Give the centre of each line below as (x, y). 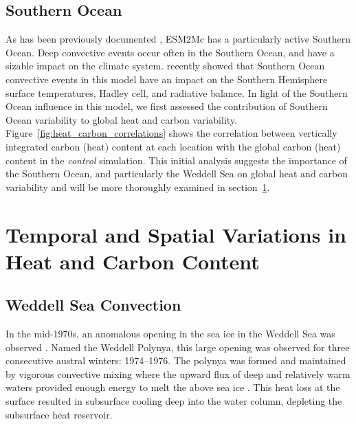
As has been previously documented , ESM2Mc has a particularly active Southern (178, 39)
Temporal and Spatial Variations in (176, 234)
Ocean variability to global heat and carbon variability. (121, 119)
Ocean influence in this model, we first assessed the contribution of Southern (167, 106)
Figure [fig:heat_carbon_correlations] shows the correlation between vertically (171, 133)
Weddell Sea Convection (93, 305)
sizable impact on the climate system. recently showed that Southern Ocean (165, 66)
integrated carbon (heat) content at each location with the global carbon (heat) (173, 146)
